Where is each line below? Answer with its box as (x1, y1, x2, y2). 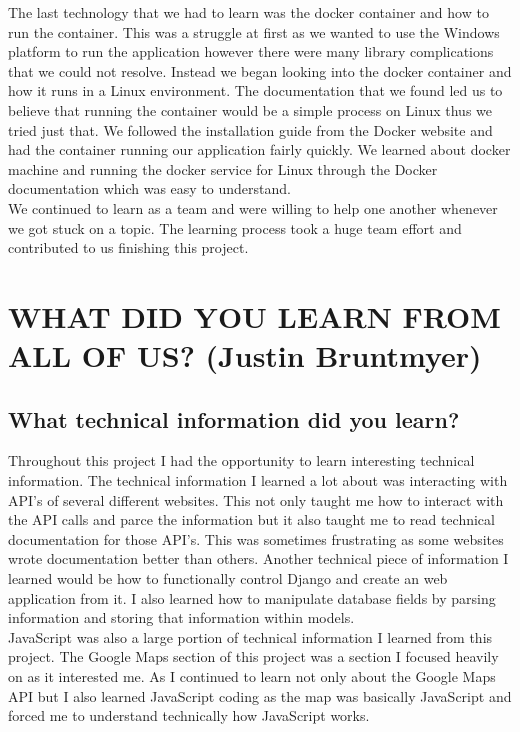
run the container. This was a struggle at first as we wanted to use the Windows (8, 21, 500, 42)
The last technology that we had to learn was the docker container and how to (8, 2, 489, 22)
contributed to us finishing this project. (8, 237, 249, 258)
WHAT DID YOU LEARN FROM (8, 295, 501, 336)
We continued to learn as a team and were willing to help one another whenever (8, 197, 498, 218)
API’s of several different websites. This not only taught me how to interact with (8, 489, 504, 510)
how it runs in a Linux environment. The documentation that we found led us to (8, 80, 503, 101)
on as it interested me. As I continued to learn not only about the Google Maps (8, 666, 496, 687)
